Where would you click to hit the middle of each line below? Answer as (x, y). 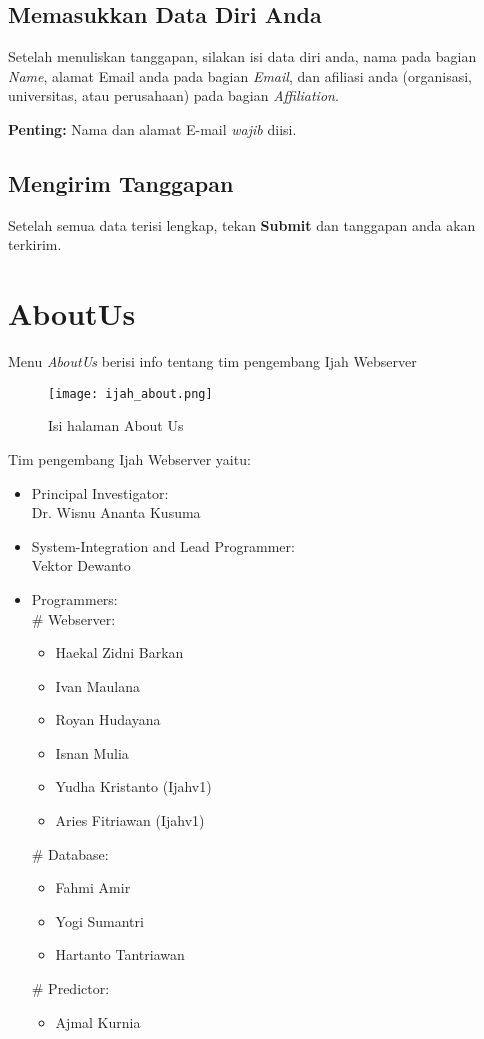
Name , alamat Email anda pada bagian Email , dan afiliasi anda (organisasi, (240, 75)
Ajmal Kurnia (98, 1021)
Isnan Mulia (92, 752)
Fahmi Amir (93, 887)
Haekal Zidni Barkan (119, 652)
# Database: (70, 853)
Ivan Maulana (97, 685)
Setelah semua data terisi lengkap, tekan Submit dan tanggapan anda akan (242, 224)
